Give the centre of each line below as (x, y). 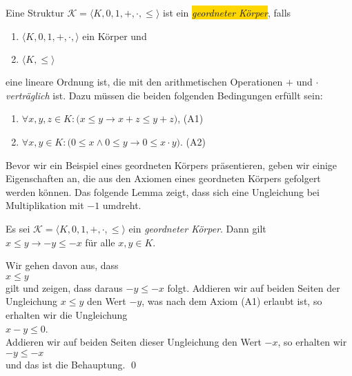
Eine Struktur (35, 12)
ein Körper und (115, 36)
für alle (100, 242)
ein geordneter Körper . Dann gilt (197, 228)
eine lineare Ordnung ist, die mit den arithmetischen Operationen (144, 82)
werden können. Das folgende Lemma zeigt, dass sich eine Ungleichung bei (163, 191)
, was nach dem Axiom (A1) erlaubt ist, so (232, 301)
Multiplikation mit (45, 205)
